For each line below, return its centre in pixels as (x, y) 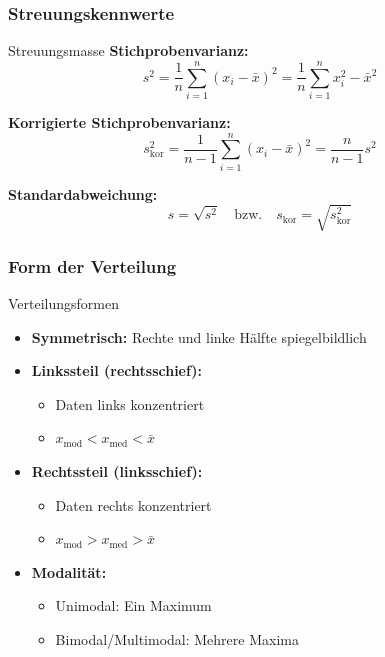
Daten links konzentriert (130, 403)
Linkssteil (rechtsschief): (117, 370)
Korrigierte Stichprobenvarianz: (119, 121)
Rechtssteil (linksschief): (117, 470)
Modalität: (69, 571)
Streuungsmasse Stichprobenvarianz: (128, 50)
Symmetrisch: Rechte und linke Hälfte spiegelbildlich (199, 336)
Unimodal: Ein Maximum (133, 605)
